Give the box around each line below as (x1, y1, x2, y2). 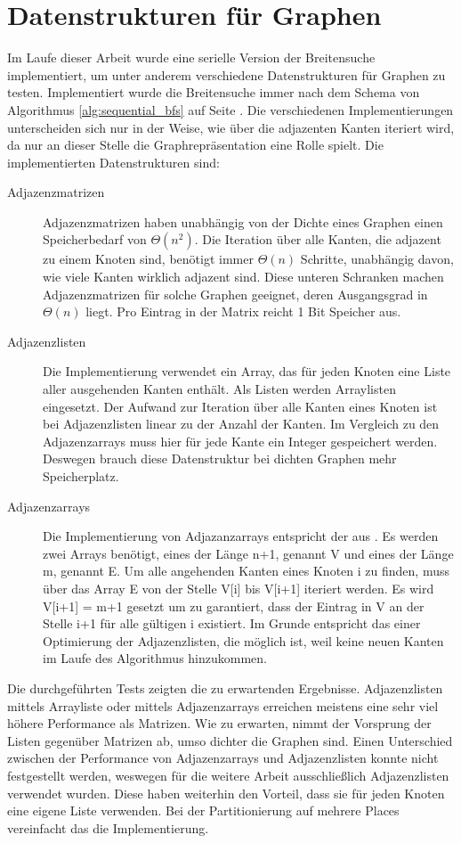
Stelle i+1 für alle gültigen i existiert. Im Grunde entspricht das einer (43, 614, 421, 633)
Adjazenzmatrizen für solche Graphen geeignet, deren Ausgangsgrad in (43, 284, 428, 303)
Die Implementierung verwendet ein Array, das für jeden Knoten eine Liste (43, 362, 451, 381)
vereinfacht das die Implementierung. (7, 818, 209, 837)
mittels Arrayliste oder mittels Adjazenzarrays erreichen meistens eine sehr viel (7, 696, 439, 715)
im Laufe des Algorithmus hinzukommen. (43, 649, 267, 667)
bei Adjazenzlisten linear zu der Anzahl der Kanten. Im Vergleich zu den (43, 414, 440, 433)
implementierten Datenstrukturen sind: (7, 152, 220, 171)
